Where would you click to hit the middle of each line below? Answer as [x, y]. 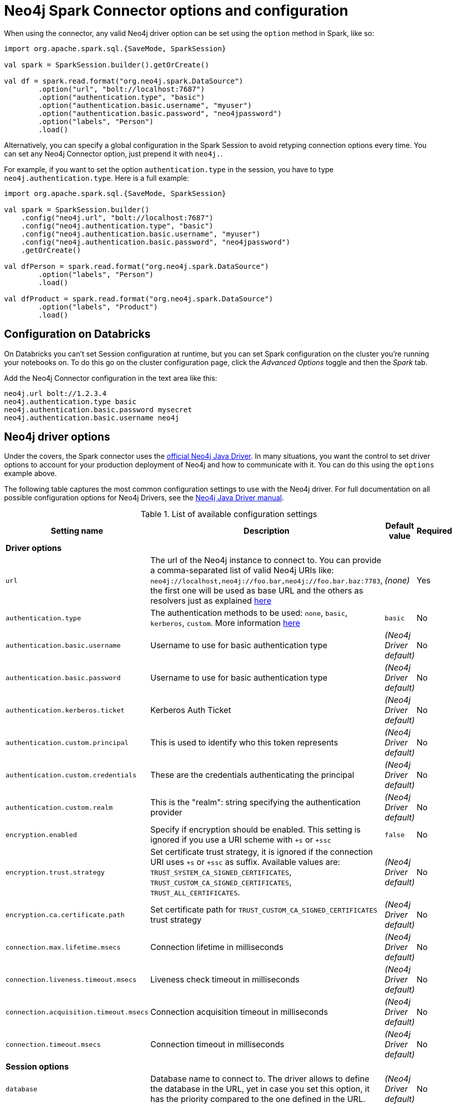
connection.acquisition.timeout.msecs [77, 1012]
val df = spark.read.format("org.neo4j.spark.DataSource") [124, 81]
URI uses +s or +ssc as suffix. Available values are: [245, 862]
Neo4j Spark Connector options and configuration [176, 11]
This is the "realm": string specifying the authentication [255, 802]
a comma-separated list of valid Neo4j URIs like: [242, 570]
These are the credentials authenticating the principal [252, 775]
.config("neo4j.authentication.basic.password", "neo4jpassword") [156, 242]
